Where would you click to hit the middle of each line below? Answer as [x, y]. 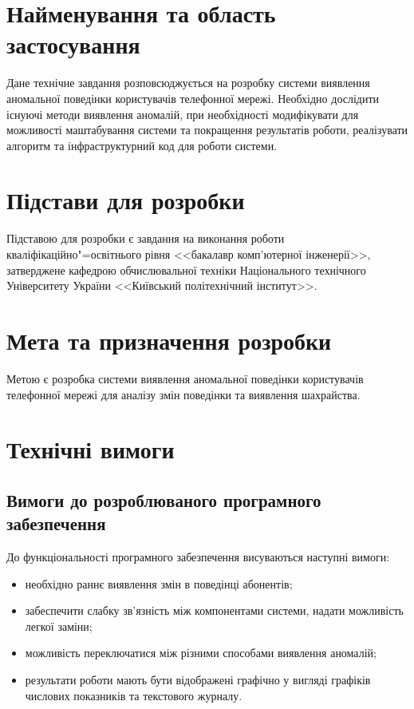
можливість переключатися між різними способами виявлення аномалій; [201, 653]
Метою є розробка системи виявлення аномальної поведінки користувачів [185, 378]
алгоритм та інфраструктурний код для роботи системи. [142, 145]
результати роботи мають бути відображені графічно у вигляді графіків [198, 680]
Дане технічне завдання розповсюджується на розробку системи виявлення [188, 83]
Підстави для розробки [126, 200]
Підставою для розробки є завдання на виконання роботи [146, 238]
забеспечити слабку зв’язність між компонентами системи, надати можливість [214, 610]
